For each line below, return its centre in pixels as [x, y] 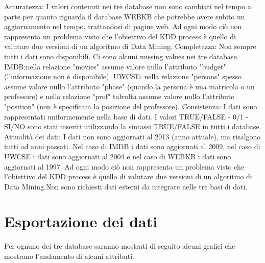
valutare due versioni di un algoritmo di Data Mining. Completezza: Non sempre [130, 46]
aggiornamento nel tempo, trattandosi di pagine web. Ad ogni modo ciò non [123, 26]
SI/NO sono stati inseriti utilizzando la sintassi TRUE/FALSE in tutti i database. [133, 126]
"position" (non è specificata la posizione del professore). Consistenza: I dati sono [131, 106]
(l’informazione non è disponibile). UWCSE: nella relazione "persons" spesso [123, 76]
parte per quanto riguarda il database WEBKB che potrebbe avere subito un [125, 16]
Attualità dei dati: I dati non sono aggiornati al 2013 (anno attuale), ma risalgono [132, 136]
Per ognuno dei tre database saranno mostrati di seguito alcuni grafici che [120, 246]
